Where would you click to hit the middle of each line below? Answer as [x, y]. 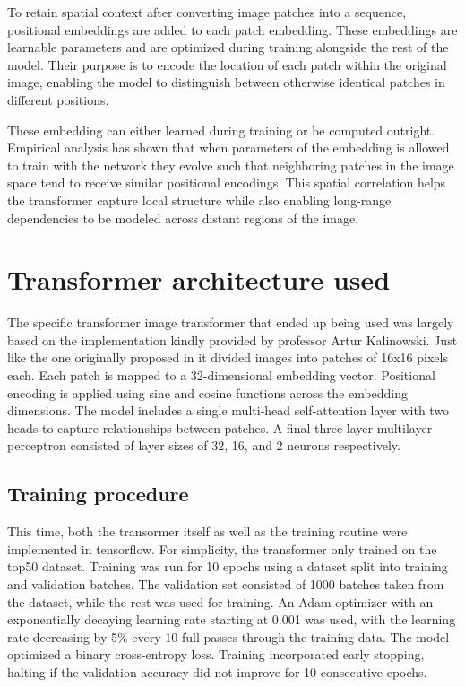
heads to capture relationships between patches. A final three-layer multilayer [220, 427]
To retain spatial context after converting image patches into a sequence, [207, 12]
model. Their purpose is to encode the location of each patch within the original [227, 64]
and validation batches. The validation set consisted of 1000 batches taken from [226, 583]
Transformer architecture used [199, 279]
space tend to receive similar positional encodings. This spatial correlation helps [227, 183]
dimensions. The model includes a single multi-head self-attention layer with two [228, 410]
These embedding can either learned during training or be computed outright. [221, 130]
